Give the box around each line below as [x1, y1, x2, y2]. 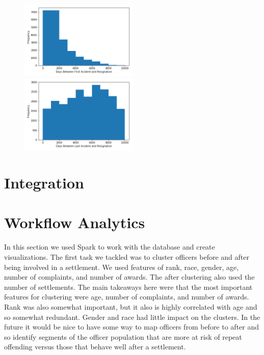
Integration [4, 172, 84, 193]
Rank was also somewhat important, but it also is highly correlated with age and [4, 301, 257, 312]
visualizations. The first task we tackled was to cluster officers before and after [4, 251, 249, 262]
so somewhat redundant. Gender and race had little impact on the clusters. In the [4, 311, 260, 322]
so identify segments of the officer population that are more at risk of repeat [4, 331, 242, 342]
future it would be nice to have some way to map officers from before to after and [4, 321, 259, 332]
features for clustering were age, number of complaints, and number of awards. [4, 291, 249, 302]
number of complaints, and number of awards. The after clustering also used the [4, 271, 255, 282]
